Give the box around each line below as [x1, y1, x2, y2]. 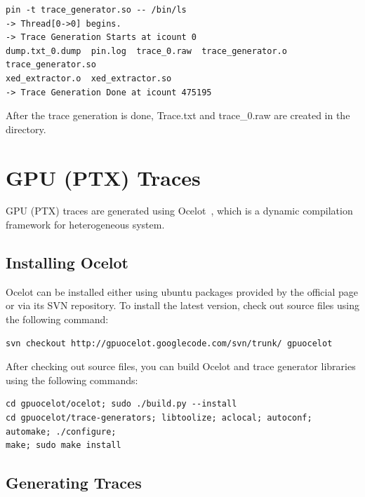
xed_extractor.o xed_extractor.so [6, 73, 172, 83]
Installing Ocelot [6, 252, 128, 273]
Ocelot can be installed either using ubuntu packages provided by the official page [6, 284, 358, 299]
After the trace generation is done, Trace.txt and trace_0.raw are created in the [6, 108, 350, 123]
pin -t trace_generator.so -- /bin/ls [6, 5, 187, 15]
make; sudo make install [6, 440, 121, 451]
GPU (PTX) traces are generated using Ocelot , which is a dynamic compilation [6, 203, 353, 218]
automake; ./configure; [6, 426, 117, 437]
